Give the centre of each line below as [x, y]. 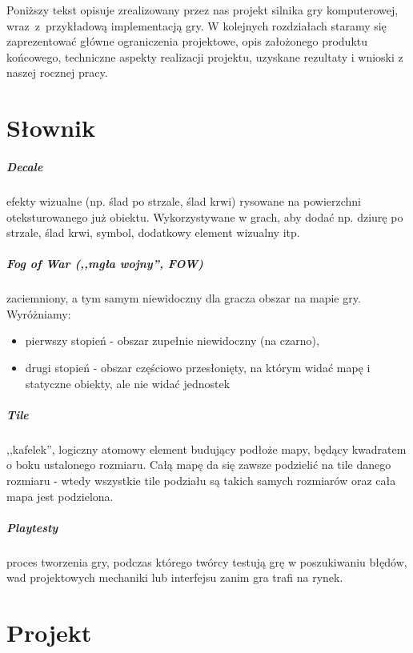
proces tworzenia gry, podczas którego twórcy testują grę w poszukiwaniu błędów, [207, 561]
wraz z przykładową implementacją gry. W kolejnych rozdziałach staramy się [196, 25]
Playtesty [32, 527]
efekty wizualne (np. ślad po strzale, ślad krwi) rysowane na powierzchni [184, 200]
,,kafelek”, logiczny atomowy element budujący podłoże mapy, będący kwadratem [206, 449]
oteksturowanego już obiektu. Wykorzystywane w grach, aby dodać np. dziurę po [205, 216]
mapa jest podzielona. [60, 496]
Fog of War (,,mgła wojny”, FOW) [105, 264]
